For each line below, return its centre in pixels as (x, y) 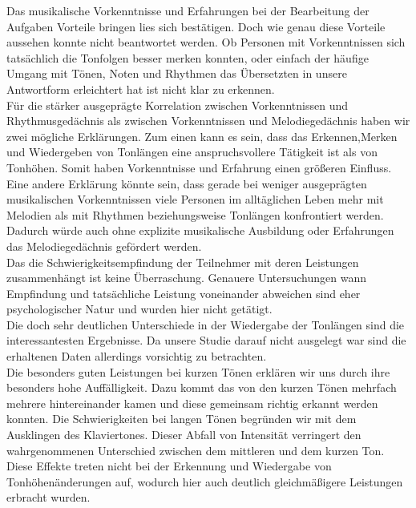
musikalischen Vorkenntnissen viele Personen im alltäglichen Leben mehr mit (195, 199)
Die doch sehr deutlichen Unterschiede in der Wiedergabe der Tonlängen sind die (206, 324)
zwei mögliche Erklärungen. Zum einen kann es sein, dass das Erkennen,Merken (202, 136)
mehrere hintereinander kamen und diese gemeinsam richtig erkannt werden (192, 403)
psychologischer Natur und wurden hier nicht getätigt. (139, 309)
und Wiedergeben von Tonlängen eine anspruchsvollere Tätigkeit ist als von (192, 152)
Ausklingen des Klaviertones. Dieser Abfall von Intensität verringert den (184, 435)
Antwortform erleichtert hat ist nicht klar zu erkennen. (141, 89)
